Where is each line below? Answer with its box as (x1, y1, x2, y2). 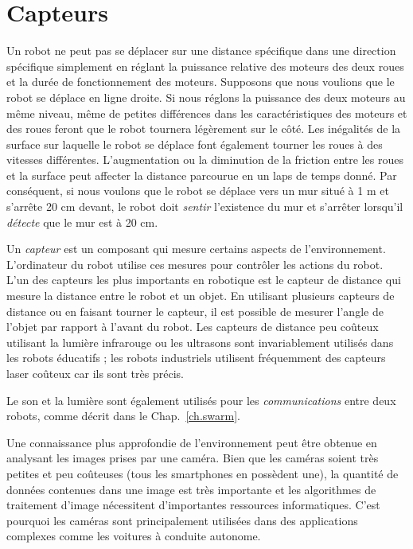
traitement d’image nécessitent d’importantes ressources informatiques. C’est (6, 496, 380, 513)
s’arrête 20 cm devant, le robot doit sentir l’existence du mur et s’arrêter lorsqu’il (6, 198, 403, 215)
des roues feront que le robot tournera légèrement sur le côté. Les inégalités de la (6, 120, 401, 137)
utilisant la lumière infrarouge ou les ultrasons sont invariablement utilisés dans (6, 333, 394, 350)
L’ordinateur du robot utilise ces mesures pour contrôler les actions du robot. (6, 255, 384, 272)
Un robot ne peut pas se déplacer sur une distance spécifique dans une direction (6, 42, 396, 59)
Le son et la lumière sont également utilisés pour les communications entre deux (6, 391, 396, 408)
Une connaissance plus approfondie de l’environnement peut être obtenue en (6, 434, 377, 450)
